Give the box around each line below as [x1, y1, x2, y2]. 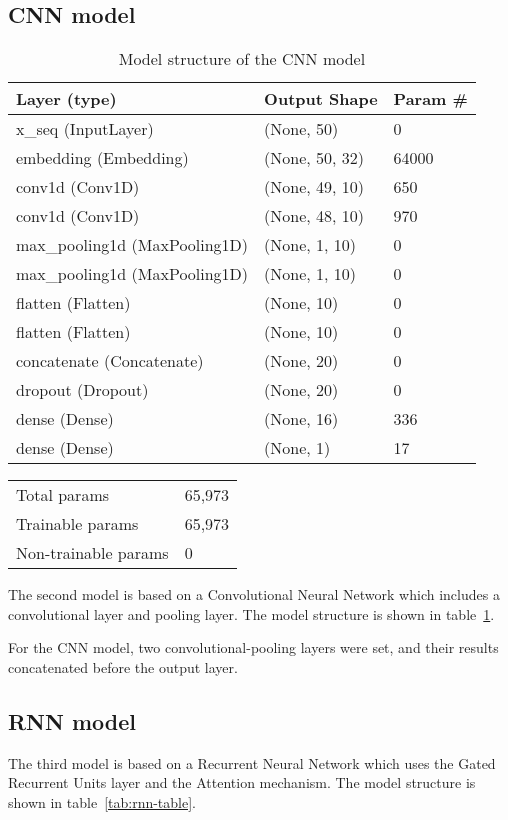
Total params [16, 483, 110, 507]
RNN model [8, 705, 137, 736]
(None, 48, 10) [264, 204, 365, 228]
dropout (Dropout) [16, 378, 149, 402]
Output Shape [264, 87, 378, 111]
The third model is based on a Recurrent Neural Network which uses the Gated [8, 752, 496, 773]
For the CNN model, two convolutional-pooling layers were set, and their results [8, 637, 499, 658]
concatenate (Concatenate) [16, 349, 204, 373]
